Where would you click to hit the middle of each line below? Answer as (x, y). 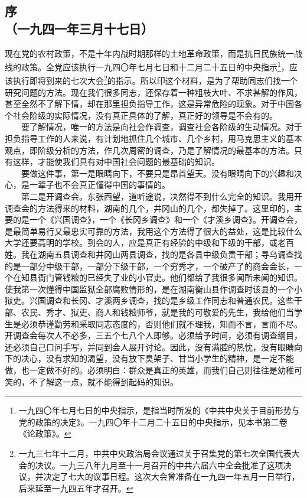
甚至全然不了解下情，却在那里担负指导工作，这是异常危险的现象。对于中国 (149, 104)
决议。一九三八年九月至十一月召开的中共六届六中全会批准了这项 (159, 465)
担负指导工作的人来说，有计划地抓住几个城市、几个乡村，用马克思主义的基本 (153, 139)
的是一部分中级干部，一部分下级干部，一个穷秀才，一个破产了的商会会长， (149, 266)
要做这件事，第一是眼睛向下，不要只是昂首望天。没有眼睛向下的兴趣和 (157, 173)
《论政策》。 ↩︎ (45, 433)
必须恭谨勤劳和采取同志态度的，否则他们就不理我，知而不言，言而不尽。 (161, 323)
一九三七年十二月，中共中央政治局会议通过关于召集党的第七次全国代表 (155, 453)
